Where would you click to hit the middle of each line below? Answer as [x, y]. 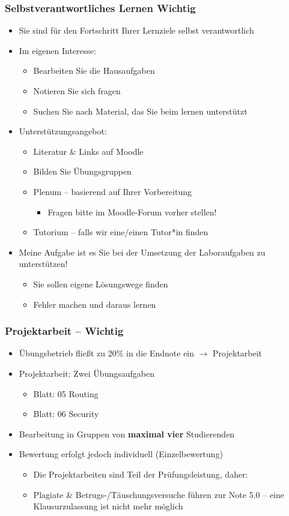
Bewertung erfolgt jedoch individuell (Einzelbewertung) [121, 454]
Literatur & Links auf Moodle [88, 151]
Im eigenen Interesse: [57, 50]
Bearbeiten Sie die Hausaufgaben [94, 70]
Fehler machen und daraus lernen [95, 304]
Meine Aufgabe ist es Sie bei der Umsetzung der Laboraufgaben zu [142, 252]
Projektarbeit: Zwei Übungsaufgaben [87, 373]
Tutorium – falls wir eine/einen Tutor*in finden [121, 232]
